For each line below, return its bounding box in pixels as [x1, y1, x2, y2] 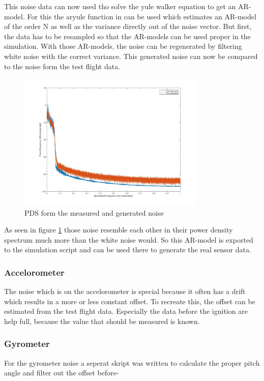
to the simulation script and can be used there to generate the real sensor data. [4, 244, 251, 255]
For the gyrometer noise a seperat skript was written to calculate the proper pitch [4, 357, 260, 368]
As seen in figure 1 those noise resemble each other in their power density [4, 224, 233, 235]
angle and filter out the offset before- [4, 367, 119, 378]
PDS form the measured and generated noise [24, 207, 164, 218]
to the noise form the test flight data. [4, 61, 121, 71]
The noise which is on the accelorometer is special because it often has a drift [4, 286, 246, 297]
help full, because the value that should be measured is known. [4, 315, 200, 326]
